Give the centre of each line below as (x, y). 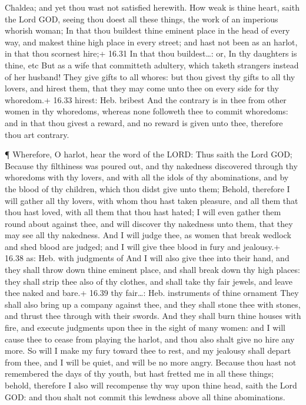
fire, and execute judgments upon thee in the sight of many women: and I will (145, 327)
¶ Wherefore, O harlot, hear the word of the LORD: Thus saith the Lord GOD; (149, 154)
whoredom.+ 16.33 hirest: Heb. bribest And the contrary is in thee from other (146, 99)
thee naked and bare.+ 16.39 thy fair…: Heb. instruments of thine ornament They (152, 293)
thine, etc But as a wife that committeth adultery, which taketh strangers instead (152, 65)
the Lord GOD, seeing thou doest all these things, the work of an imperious (142, 19)
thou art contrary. (37, 134)
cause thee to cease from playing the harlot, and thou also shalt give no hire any (150, 339)
